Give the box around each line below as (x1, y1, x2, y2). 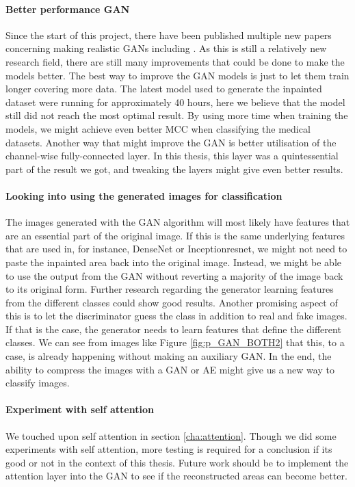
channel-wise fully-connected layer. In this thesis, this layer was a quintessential (5, 148, 339, 163)
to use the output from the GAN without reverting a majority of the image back (5, 268, 343, 282)
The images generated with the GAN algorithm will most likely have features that (5, 215, 350, 229)
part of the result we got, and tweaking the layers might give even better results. (5, 161, 343, 176)
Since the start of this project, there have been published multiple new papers (5, 27, 332, 42)
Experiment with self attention (5, 402, 154, 417)
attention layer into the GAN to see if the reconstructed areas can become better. (5, 469, 347, 483)
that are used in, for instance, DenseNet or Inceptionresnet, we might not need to (5, 241, 347, 256)
